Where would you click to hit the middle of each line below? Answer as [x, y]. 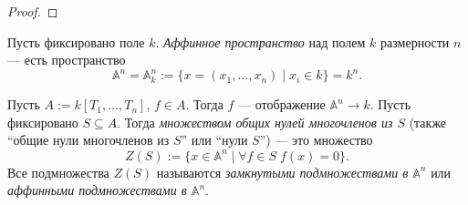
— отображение [282, 104]
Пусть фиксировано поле [76, 41]
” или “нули [214, 140]
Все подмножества [58, 172]
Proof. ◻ [33, 11]
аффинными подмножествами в [97, 190]
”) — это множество [316, 140]
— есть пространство [67, 60]
